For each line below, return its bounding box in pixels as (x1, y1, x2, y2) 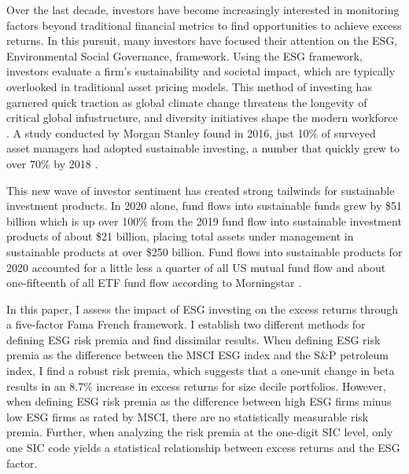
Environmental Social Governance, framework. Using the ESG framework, (6, 47, 363, 64)
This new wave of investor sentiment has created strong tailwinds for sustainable (6, 182, 395, 198)
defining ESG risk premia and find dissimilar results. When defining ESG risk (6, 331, 381, 347)
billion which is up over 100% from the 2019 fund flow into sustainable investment (6, 212, 402, 229)
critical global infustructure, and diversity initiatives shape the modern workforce (6, 109, 398, 126)
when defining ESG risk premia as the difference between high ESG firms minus (6, 393, 392, 410)
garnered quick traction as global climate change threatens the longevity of (6, 94, 367, 110)
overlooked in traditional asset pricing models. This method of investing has (6, 78, 372, 94)
